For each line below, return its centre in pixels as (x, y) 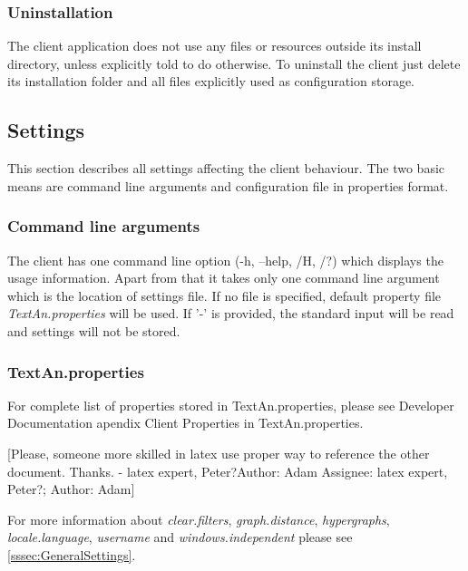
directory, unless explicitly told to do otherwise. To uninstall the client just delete (234, 63)
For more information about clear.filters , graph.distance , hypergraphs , (199, 519)
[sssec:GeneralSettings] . (72, 554)
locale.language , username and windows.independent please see (180, 537)
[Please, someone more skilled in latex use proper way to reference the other (219, 453)
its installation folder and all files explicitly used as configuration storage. (211, 81)
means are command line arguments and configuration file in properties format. (228, 185)
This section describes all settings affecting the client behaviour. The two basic (226, 168)
